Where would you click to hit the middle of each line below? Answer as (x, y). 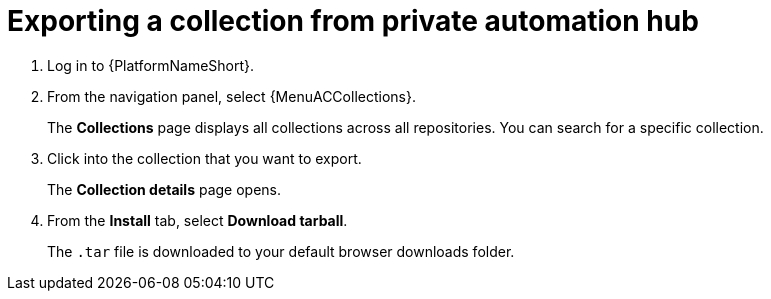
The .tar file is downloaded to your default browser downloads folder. (281, 251)
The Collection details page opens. (164, 189)
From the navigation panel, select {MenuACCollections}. (231, 96)
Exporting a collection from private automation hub (353, 21)
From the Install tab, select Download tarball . (197, 220)
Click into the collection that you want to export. (204, 158)
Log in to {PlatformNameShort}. (151, 65)
